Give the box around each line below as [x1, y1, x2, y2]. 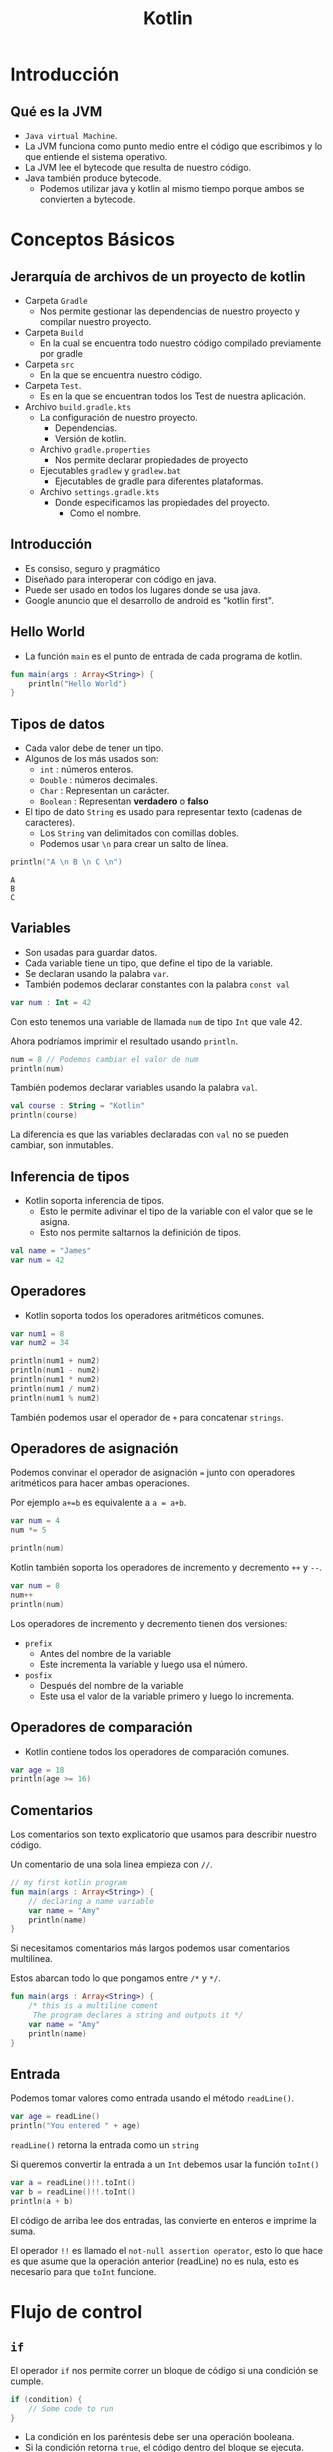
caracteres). [24, 817, 76, 829]
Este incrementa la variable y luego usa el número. [39, 1658, 248, 1670]
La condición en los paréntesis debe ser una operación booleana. [24, 2431, 295, 2443]
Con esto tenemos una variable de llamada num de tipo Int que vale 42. [10, 1015, 303, 1027]
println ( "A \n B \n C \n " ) [10, 857, 123, 867]
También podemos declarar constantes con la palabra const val [24, 978, 290, 990]
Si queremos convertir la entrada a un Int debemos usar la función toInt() [10, 2158, 320, 2171]
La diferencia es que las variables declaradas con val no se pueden [10, 1128, 290, 1141]
